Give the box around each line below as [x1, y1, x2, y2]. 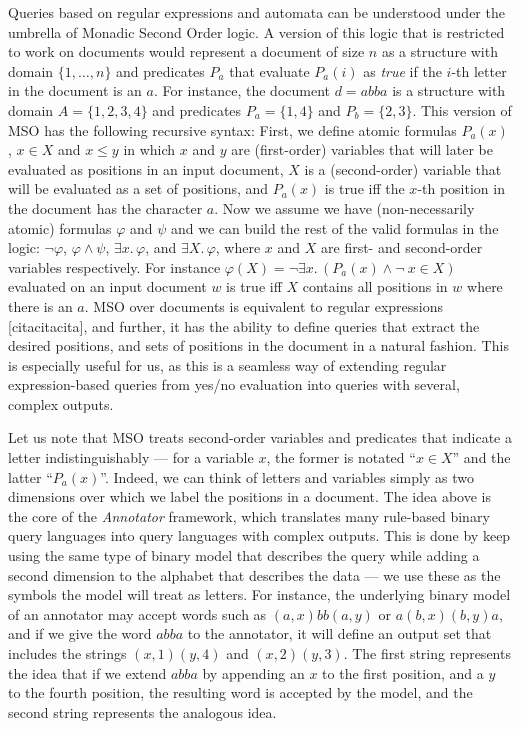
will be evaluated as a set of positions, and [8, 178, 269, 199]
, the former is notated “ [266, 447, 416, 468]
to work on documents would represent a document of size [8, 41, 365, 62]
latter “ [8, 466, 53, 487]
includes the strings [8, 643, 127, 663]
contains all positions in [302, 276, 448, 297]
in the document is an [8, 80, 142, 101]
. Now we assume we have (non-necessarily [214, 197, 475, 218]
